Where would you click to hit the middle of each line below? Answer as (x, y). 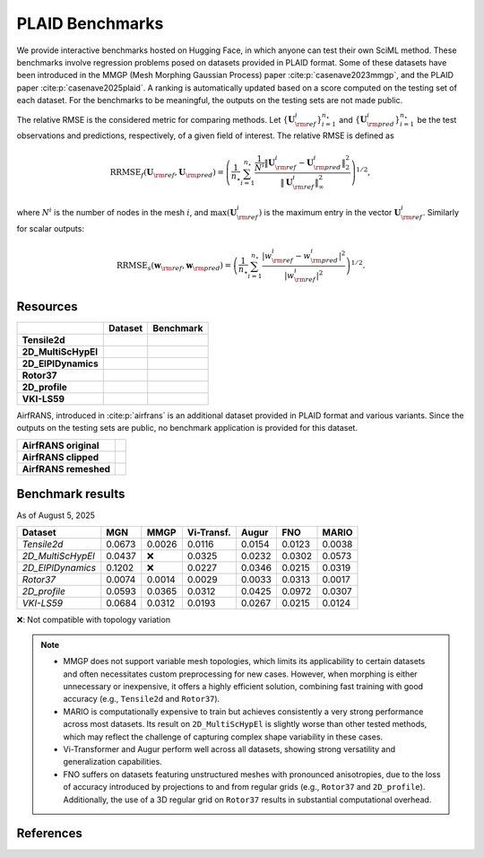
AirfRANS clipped (60, 457)
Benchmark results (71, 494)
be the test (437, 119)
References (49, 833)
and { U (353, 119)
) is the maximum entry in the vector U (330, 213)
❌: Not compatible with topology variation (93, 620)
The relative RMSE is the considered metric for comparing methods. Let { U (156, 119)
